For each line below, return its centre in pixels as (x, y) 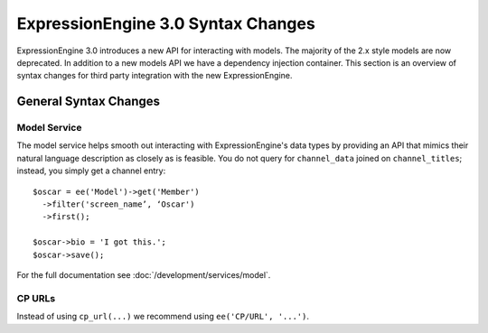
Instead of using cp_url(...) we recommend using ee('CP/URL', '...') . (163, 317)
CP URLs (36, 298)
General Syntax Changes (88, 102)
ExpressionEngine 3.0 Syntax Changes (166, 23)
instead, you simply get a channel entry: (91, 171)
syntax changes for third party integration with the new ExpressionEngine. (155, 76)
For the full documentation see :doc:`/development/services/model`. (144, 275)
